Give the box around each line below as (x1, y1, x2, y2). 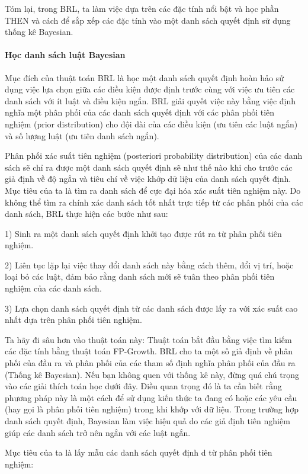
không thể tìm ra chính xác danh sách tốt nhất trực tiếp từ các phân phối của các (5, 196, 303, 208)
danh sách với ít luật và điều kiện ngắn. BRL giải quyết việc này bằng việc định (5, 94, 296, 107)
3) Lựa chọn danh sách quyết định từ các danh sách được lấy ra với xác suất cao (5, 302, 298, 314)
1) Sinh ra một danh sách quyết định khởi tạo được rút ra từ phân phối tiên (5, 227, 282, 239)
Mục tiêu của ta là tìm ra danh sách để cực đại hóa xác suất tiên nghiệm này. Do (5, 184, 301, 196)
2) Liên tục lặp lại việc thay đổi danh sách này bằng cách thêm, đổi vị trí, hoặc (5, 258, 294, 271)
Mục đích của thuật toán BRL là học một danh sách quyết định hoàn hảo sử (5, 71, 284, 84)
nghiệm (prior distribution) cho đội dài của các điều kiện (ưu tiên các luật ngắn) (5, 117, 298, 130)
